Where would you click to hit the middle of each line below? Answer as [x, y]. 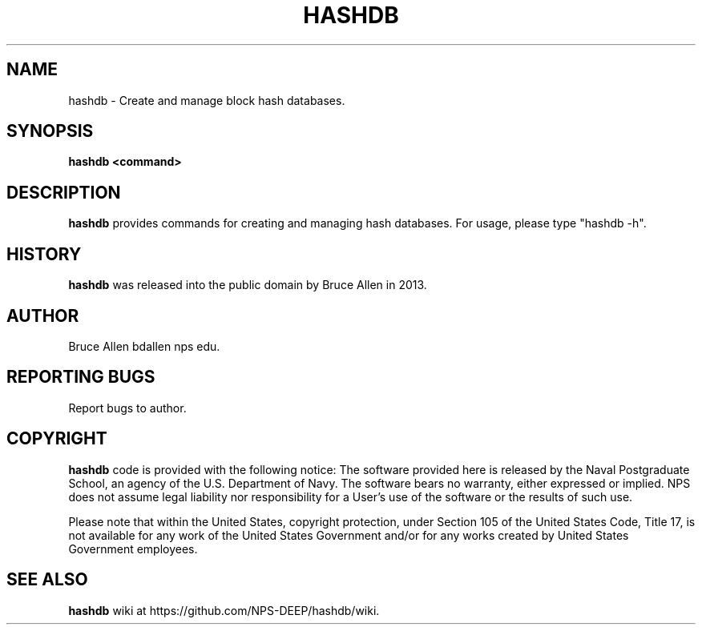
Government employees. [133, 549]
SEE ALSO [47, 580]
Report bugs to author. [127, 408]
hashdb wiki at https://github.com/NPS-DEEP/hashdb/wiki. [224, 610]
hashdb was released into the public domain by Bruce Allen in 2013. [248, 285]
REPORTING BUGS [81, 377]
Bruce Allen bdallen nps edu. [144, 346]
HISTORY [44, 254]
